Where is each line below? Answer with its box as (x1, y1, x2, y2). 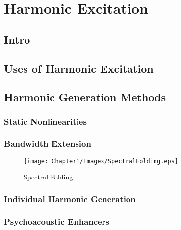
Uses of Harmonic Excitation (4, 60, 154, 76)
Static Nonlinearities (4, 115, 87, 127)
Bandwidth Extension (4, 137, 91, 150)
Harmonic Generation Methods (4, 89, 166, 104)
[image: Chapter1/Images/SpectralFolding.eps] (24, 157, 178, 165)
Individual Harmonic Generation (4, 192, 136, 204)
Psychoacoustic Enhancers (4, 215, 109, 227)
